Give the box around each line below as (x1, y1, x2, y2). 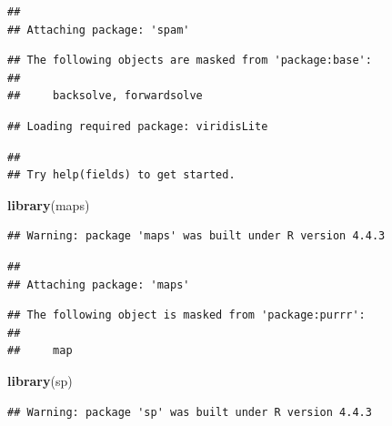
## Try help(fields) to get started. (7, 168, 236, 182)
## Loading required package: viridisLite (7, 119, 268, 133)
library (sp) (7, 370, 73, 390)
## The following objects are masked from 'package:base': (7, 54, 372, 67)
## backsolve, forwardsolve (7, 89, 203, 103)
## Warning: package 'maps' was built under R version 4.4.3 (7, 229, 386, 243)
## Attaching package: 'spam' (7, 23, 190, 36)
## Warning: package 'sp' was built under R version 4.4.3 (7, 405, 372, 419)
